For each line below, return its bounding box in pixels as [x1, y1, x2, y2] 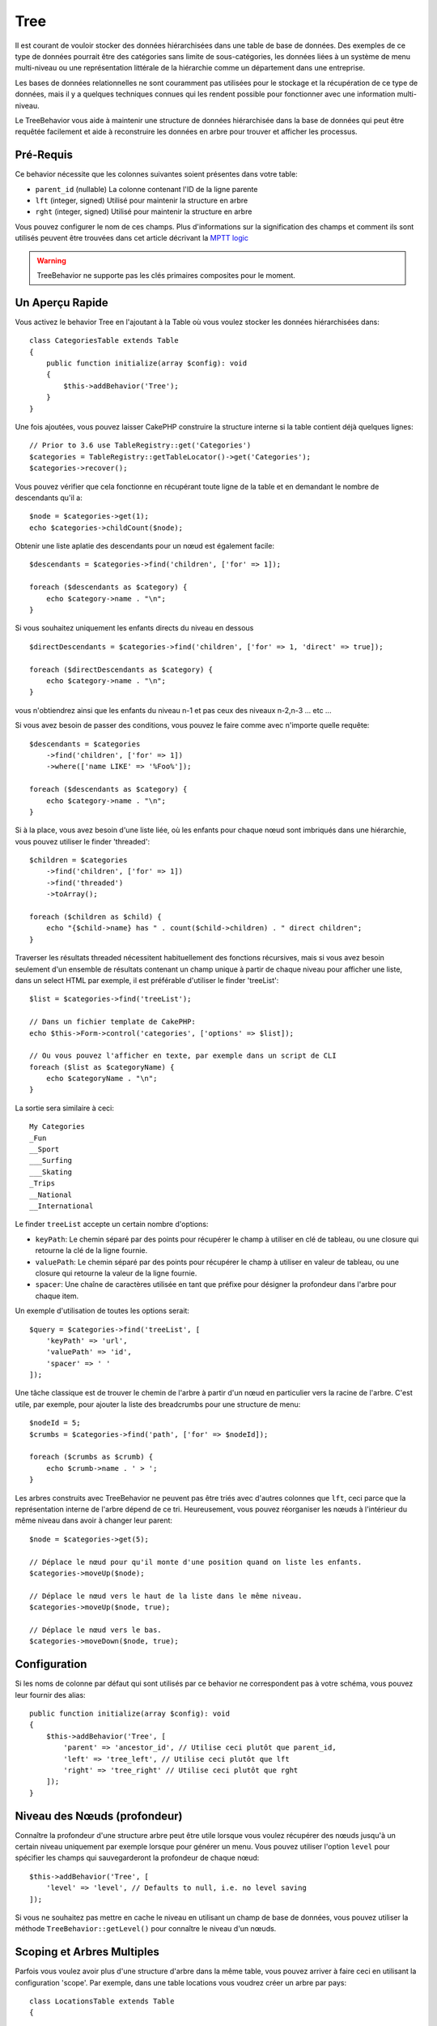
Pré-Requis [15, 148, 73, 162]
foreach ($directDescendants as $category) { [29, 665, 214, 674]
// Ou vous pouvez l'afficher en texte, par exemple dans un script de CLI [29, 1051, 337, 1061]
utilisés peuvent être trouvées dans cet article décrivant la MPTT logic [15, 233, 248, 243]
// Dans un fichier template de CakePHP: [29, 1017, 196, 1027]
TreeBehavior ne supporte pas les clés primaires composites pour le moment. [36, 270, 295, 280]
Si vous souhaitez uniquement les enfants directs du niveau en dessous [15, 623, 254, 633]
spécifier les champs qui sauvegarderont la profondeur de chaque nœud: [15, 1853, 260, 1863]
